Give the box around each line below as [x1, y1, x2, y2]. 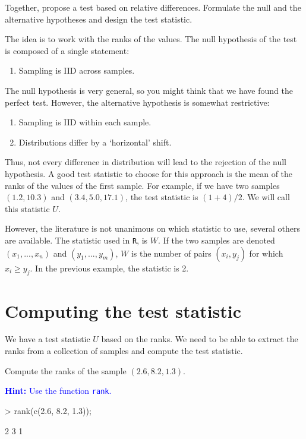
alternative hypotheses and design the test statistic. [5, 12, 193, 25]
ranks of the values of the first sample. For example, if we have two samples [5, 179, 280, 191]
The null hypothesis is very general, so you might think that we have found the [5, 84, 293, 96]
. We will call [242, 191, 290, 203]
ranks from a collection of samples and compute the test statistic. [5, 345, 243, 357]
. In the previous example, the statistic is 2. [30, 261, 189, 274]
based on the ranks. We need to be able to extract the [101, 333, 298, 345]
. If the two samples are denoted [157, 233, 275, 246]
